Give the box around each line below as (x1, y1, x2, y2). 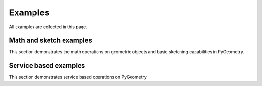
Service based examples (9, 61, 85, 70)
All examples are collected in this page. (9, 24, 87, 30)
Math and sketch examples (9, 37, 92, 45)
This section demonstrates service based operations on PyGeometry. (9, 74, 148, 80)
